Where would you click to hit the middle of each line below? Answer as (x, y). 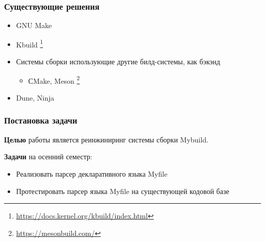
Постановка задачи (41, 120)
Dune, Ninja (35, 97)
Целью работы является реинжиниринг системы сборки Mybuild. (106, 139)
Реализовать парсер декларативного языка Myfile (92, 173)
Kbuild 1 (30, 43)
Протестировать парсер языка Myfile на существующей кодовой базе (123, 191)
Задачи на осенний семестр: (48, 156)
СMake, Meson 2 (54, 80)
